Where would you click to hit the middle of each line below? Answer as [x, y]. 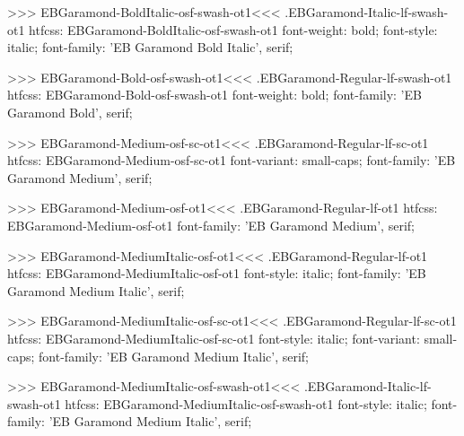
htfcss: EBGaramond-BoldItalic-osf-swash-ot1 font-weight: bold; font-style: [233, 29]
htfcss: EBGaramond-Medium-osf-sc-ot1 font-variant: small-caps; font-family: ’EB [232, 160]
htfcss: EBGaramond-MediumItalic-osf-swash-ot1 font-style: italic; [246, 403]
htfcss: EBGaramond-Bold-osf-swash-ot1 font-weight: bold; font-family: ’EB [214, 95]
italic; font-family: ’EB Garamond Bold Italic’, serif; [150, 47]
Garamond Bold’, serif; [70, 112]
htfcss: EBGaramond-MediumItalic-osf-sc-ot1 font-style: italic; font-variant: [214, 338]
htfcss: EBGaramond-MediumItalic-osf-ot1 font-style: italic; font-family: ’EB [217, 273]
